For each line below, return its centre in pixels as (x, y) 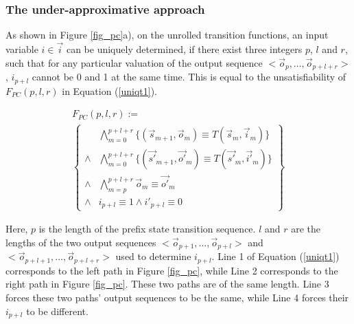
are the (306, 229)
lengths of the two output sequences (81, 242)
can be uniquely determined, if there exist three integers (184, 49)
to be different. (57, 311)
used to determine (153, 256)
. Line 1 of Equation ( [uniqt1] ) (275, 256)
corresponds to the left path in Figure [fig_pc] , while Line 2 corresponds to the (172, 270)
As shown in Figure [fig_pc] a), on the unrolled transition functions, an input (167, 35)
